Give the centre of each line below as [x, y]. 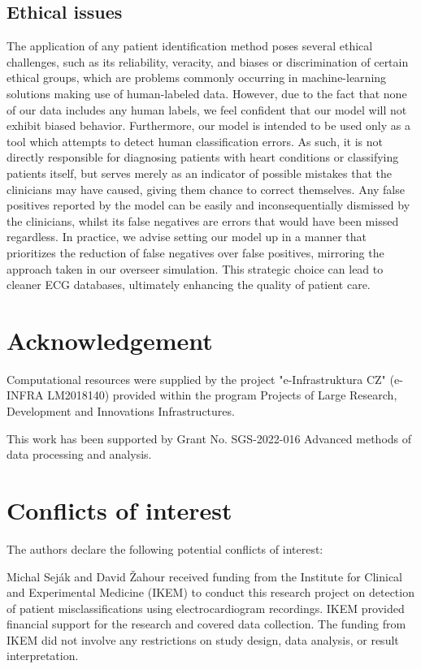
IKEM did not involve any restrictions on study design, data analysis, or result [203, 639]
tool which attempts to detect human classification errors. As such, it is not [195, 141]
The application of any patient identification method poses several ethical [190, 46]
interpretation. [43, 656]
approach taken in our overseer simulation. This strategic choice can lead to [195, 268]
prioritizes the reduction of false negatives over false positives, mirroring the [195, 252]
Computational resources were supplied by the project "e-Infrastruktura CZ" [196, 379]
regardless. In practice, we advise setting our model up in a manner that [187, 237]
